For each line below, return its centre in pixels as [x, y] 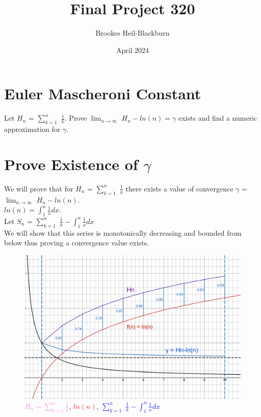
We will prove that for [39, 188]
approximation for [32, 129]
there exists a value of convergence [179, 188]
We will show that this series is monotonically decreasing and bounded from [123, 232]
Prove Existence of [71, 164]
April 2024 [133, 50]
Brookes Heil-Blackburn [133, 33]
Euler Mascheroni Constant [103, 93]
